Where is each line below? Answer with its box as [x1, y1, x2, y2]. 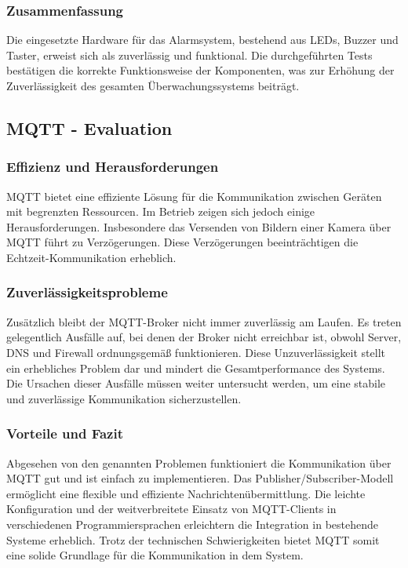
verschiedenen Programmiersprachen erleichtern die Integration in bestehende [6, 515, 379, 532]
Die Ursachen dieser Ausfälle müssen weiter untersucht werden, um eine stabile [6, 375, 386, 391]
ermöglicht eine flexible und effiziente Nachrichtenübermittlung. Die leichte [6, 485, 366, 501]
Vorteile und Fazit [6, 424, 123, 443]
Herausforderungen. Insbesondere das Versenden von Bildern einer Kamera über [6, 218, 392, 235]
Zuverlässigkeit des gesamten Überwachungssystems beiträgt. [6, 78, 300, 93]
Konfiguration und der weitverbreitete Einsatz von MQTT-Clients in [6, 501, 337, 517]
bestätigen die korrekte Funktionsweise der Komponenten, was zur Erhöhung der [6, 62, 395, 78]
